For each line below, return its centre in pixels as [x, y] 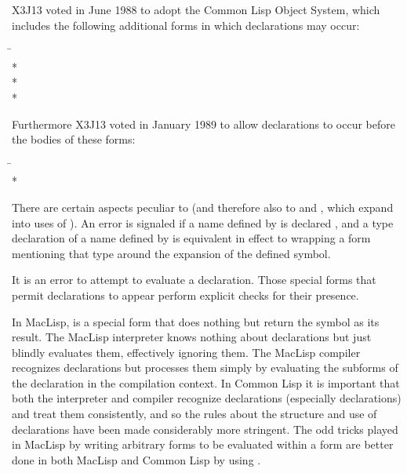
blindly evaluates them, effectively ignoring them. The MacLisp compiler [186, 352]
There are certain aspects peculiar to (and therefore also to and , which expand [203, 207]
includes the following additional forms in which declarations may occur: [186, 25]
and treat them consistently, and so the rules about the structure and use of [194, 414]
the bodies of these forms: [74, 139]
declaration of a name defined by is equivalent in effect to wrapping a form [191, 238]
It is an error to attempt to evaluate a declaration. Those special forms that [194, 280]
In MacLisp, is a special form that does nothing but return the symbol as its [196, 321]
